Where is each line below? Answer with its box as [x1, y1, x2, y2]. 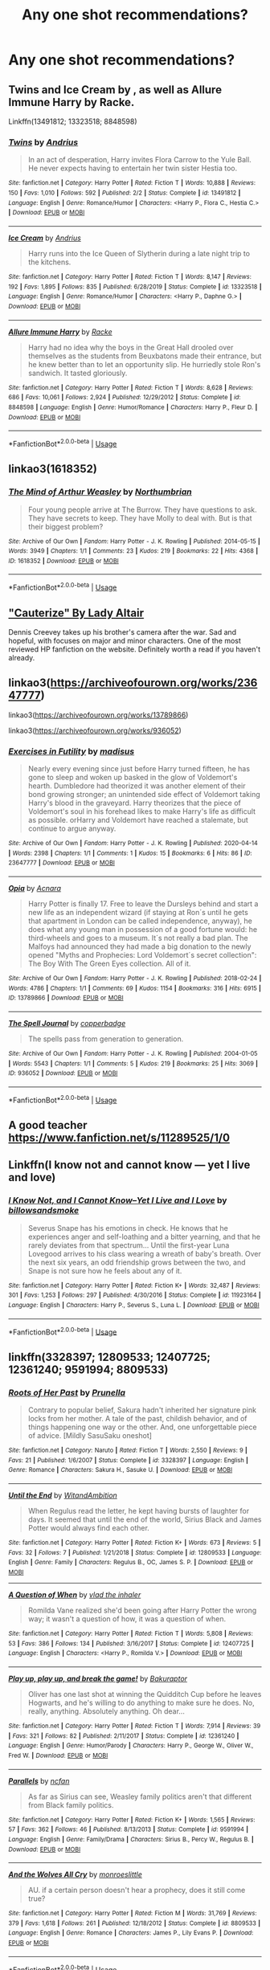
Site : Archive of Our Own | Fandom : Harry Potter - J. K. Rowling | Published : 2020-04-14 [8, 840, 259, 848]
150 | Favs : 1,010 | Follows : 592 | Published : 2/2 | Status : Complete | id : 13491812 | [8, 189, 241, 197]
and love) [8, 1171, 56, 1184]
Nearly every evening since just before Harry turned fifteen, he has [27, 764, 251, 774]
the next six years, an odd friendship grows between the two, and [27, 1257, 246, 1267]
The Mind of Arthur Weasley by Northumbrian [8, 486, 192, 497]
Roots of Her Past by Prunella [8, 1387, 126, 1398]
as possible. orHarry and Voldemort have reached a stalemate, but [27, 815, 249, 825]
